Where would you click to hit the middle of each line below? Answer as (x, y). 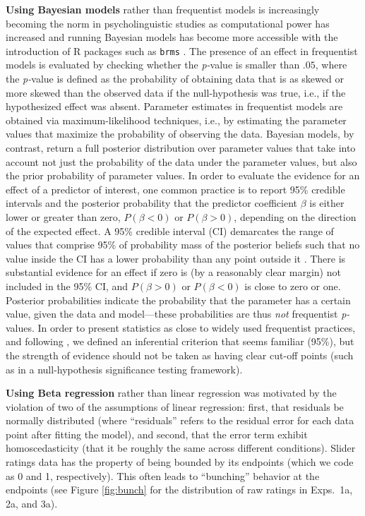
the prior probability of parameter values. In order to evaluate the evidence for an (183, 175)
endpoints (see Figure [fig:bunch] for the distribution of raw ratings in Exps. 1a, (179, 490)
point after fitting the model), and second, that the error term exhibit (157, 434)
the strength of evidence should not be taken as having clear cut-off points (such (180, 355)
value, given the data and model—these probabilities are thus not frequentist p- (178, 314)
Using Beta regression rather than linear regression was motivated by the (171, 393)
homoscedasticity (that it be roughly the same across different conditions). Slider (181, 448)
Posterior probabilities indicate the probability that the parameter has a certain (178, 300)
